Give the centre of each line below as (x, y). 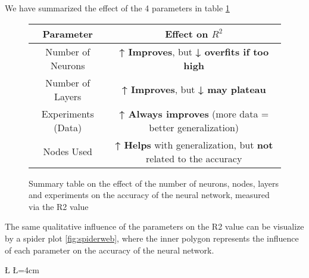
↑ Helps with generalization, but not (194, 144)
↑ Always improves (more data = (194, 113)
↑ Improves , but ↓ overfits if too (194, 51)
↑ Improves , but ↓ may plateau (194, 89)
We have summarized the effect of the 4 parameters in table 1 (117, 8)
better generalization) (194, 127)
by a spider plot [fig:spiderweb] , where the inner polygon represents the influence (152, 238)
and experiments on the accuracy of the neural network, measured (149, 195)
